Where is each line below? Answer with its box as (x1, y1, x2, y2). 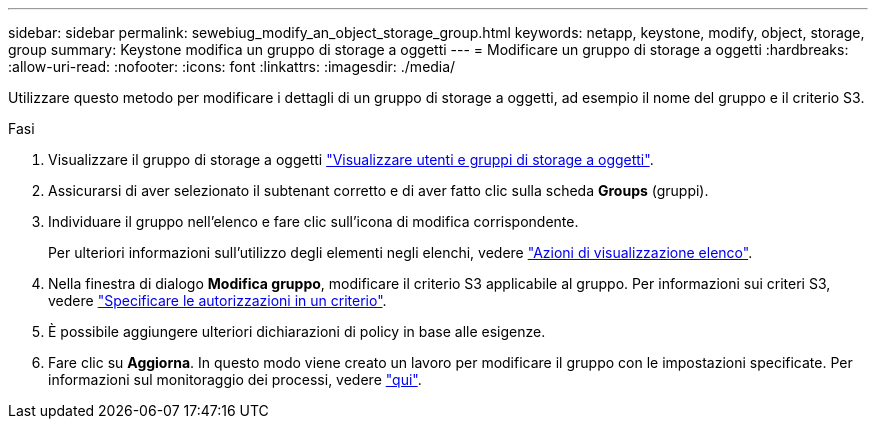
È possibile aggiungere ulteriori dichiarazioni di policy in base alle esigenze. (48, 323, 546, 340)
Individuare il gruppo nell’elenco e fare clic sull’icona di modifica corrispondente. (48, 213, 579, 230)
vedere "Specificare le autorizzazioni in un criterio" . (48, 292, 387, 309)
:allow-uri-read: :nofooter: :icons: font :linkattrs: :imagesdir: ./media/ (8, 58, 456, 75)
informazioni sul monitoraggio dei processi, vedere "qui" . (48, 371, 422, 388)
